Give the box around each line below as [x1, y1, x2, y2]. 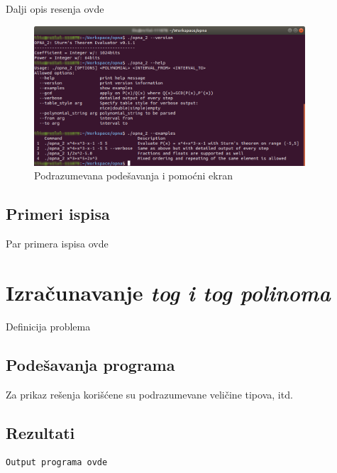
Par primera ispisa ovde [6, 236, 109, 251]
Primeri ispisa [6, 203, 110, 225]
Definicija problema [6, 318, 91, 333]
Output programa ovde [6, 457, 108, 468]
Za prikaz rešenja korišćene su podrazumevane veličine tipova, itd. [6, 386, 293, 401]
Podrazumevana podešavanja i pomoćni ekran [34, 168, 233, 183]
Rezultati [6, 421, 75, 443]
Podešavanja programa [6, 353, 175, 375]
